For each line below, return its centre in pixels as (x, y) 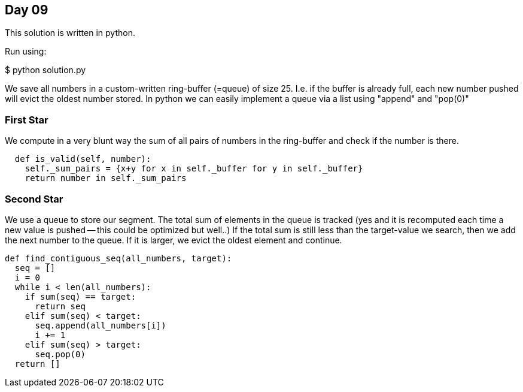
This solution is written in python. (70, 33)
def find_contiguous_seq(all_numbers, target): (118, 258)
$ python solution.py (45, 70)
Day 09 (27, 10)
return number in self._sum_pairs (106, 178)
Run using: (26, 52)
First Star (27, 120)
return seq (60, 306)
